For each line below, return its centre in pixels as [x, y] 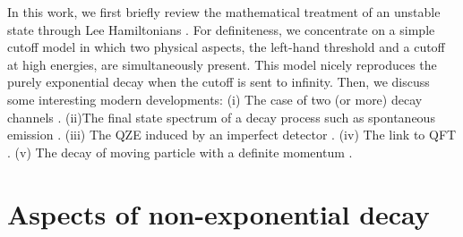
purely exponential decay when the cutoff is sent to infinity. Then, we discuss [219, 82]
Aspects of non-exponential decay [219, 213]
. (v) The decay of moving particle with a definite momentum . [180, 152]
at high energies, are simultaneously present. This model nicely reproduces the [222, 64]
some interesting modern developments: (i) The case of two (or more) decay [215, 99]
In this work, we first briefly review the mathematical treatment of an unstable [224, 12]
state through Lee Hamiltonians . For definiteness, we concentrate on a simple [221, 29]
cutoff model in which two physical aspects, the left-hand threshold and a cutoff [226, 47]
